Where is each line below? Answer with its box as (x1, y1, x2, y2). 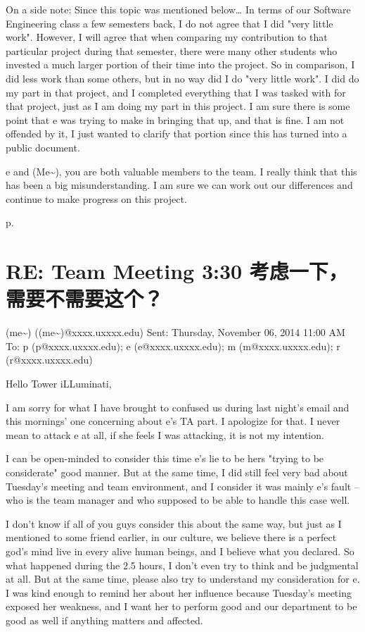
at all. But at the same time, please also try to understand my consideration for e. (6, 571, 360, 586)
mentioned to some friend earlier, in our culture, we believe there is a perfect (6, 530, 337, 545)
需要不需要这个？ (6, 284, 164, 313)
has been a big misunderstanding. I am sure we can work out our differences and (6, 178, 353, 192)
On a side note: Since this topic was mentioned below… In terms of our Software (6, 2, 351, 16)
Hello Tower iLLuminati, (6, 376, 112, 390)
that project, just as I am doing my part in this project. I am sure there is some (6, 99, 350, 113)
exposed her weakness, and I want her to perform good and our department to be (6, 599, 357, 614)
